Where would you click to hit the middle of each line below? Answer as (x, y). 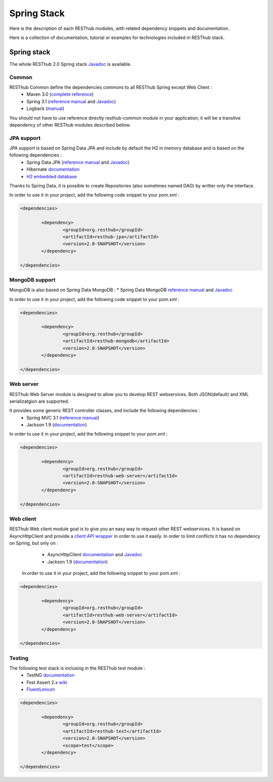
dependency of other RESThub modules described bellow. (70, 125)
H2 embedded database (52, 176)
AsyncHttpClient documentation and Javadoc (95, 555)
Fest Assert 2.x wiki (47, 682)
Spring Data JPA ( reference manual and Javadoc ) (78, 162)
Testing (19, 658)
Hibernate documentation (53, 169)
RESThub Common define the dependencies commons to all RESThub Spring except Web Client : (111, 87)
